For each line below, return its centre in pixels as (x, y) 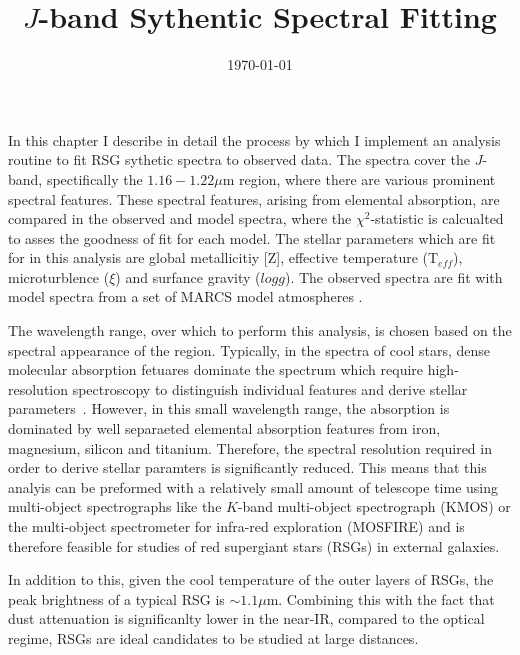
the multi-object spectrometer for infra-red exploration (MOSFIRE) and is (236, 526)
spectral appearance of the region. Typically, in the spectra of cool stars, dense (249, 349)
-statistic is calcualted (437, 218)
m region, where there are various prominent (359, 178)
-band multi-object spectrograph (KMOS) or (374, 506)
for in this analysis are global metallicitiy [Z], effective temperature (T (223, 257)
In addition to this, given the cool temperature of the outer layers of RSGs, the (251, 579)
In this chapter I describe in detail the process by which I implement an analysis (254, 139)
